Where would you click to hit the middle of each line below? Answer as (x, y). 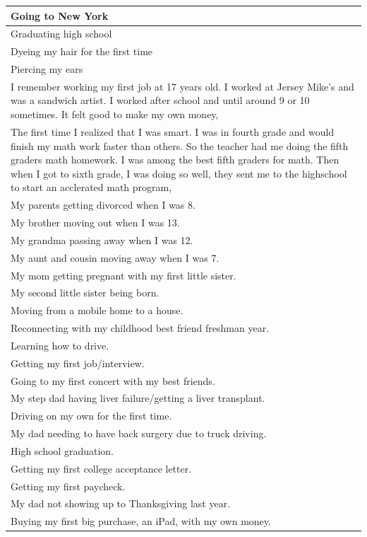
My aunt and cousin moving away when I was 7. (115, 257)
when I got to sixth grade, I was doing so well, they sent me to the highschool (179, 173)
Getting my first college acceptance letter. (101, 468)
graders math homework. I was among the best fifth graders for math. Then (175, 160)
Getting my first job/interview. (78, 363)
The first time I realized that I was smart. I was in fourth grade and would (173, 131)
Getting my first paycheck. (68, 486)
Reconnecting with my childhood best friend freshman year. (140, 328)
